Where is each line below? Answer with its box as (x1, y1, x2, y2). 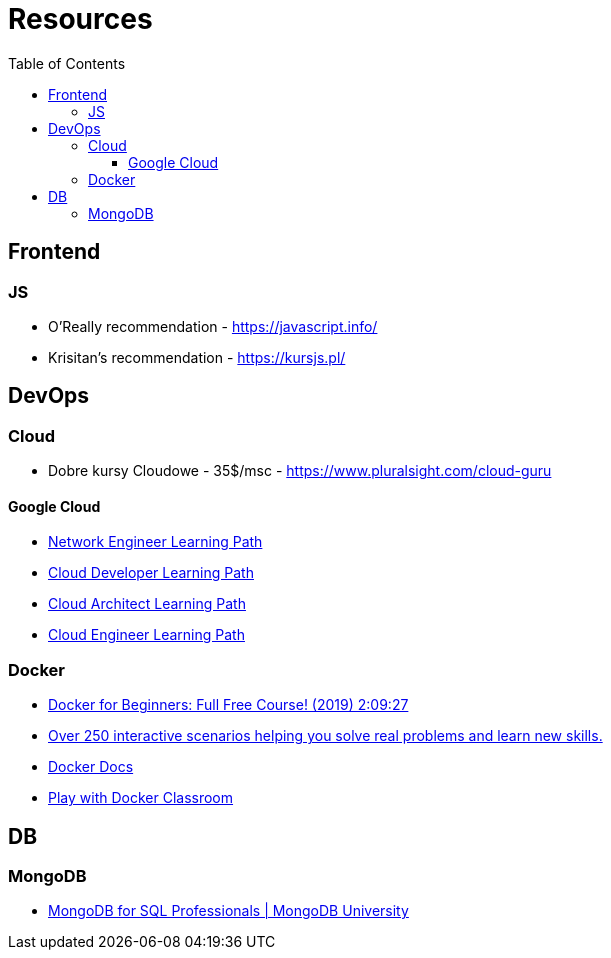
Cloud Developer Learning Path (48, 564, 254, 582)
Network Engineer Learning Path (48, 533, 263, 551)
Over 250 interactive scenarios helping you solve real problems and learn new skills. (48, 727, 603, 745)
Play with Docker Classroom (48, 789, 234, 807)
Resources (8, 2, 153, 36)
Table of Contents (8, 54, 126, 72)
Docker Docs (48, 758, 134, 776)
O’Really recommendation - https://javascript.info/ (48, 317, 378, 335)
